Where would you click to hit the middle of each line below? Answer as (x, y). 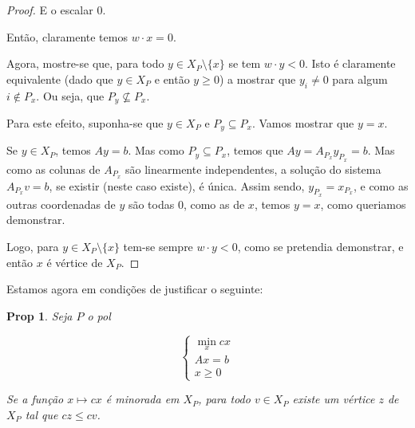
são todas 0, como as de (186, 204)
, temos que (255, 150)
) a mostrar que (257, 79)
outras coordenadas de (61, 204)
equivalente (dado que (60, 79)
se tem (245, 63)
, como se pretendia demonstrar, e (320, 246)
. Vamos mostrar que (303, 123)
